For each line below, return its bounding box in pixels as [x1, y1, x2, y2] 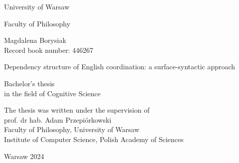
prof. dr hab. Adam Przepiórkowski [4, 114, 112, 125]
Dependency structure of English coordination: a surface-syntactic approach [4, 61, 236, 72]
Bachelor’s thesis [4, 78, 55, 88]
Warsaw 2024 [4, 151, 44, 161]
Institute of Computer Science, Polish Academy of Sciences [4, 134, 184, 144]
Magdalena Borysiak [4, 35, 66, 45]
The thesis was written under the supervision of [4, 105, 150, 115]
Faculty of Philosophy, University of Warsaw [4, 124, 139, 135]
